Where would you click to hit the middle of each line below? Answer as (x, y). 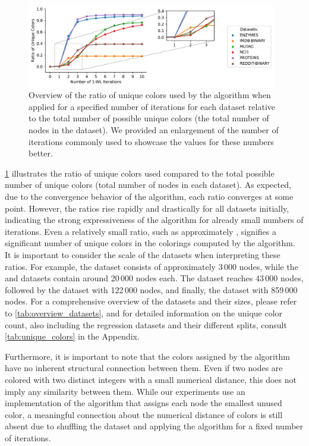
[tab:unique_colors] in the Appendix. (72, 336)
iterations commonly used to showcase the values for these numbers (151, 141)
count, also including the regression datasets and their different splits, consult (146, 324)
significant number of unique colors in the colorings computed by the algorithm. (150, 243)
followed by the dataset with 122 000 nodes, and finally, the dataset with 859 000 (151, 289)
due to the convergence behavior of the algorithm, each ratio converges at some (149, 196)
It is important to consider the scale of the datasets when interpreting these (143, 254)
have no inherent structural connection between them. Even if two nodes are (144, 368)
